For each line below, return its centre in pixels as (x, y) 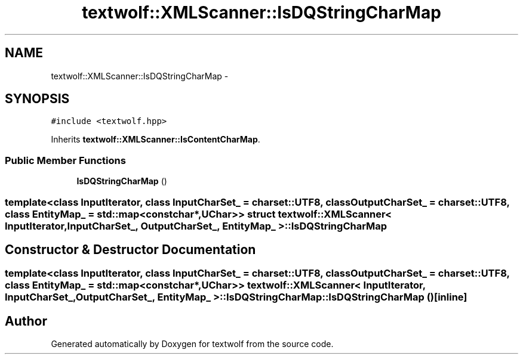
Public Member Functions (65, 160)
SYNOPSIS (37, 99)
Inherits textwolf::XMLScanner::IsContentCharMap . (156, 140)
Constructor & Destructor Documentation (130, 249)
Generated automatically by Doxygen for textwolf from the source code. (192, 344)
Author (26, 321)
